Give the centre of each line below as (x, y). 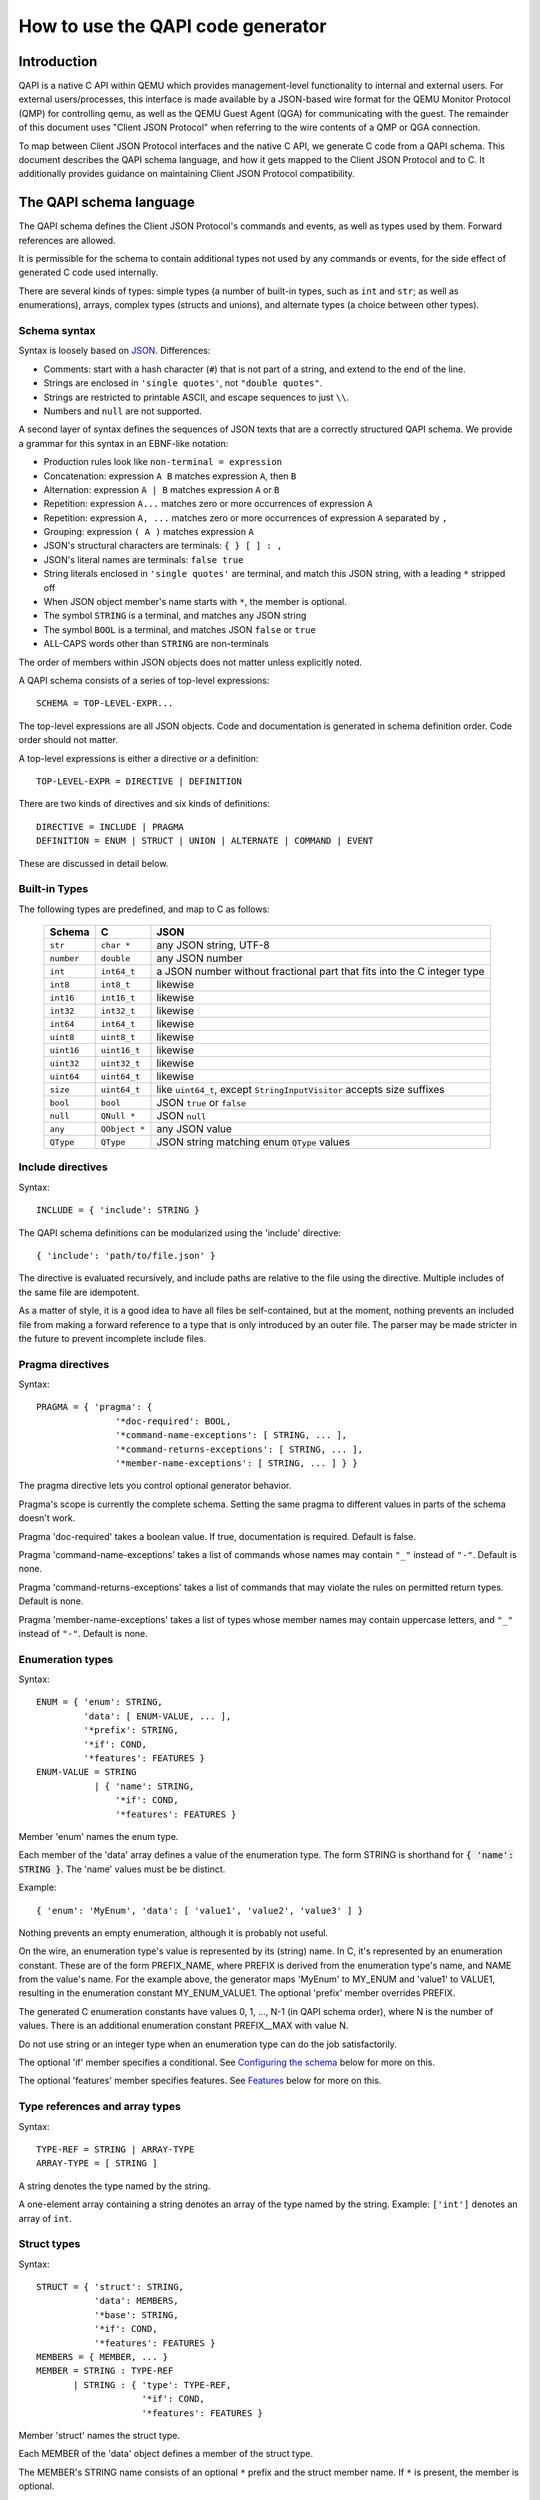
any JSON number (200, 958)
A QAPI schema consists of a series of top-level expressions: (144, 680)
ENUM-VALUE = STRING (86, 1772)
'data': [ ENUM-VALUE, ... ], (157, 1716)
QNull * (118, 1115)
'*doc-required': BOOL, (173, 1421)
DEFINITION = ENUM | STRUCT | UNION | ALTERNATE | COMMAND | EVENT (205, 841)
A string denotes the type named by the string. (114, 2186)
